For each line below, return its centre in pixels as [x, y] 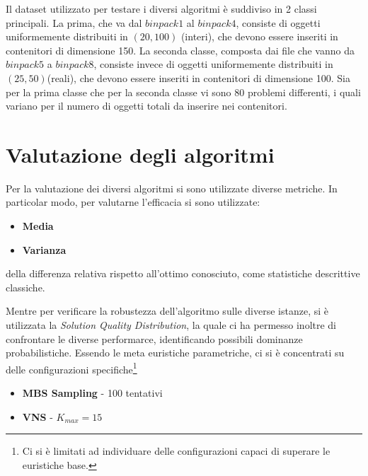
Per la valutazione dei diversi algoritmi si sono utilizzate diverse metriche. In [172, 188]
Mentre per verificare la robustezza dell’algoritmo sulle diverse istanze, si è [167, 311]
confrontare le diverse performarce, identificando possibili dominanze [154, 338]
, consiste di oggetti [278, 22]
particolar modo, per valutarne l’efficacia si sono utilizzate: [133, 202]
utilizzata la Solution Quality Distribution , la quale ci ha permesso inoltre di [171, 325]
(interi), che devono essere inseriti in [259, 36]
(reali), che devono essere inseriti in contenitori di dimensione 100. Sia [199, 77]
